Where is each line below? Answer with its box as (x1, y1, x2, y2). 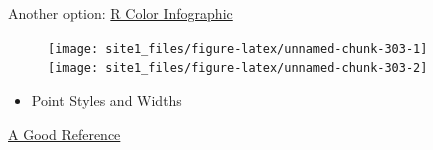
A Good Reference (8, 123, 121, 144)
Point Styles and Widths (31, 89, 182, 110)
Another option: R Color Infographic (8, 3, 233, 23)
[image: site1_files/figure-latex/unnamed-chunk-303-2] (48, 61, 428, 76)
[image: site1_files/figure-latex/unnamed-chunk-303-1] (48, 41, 428, 56)
